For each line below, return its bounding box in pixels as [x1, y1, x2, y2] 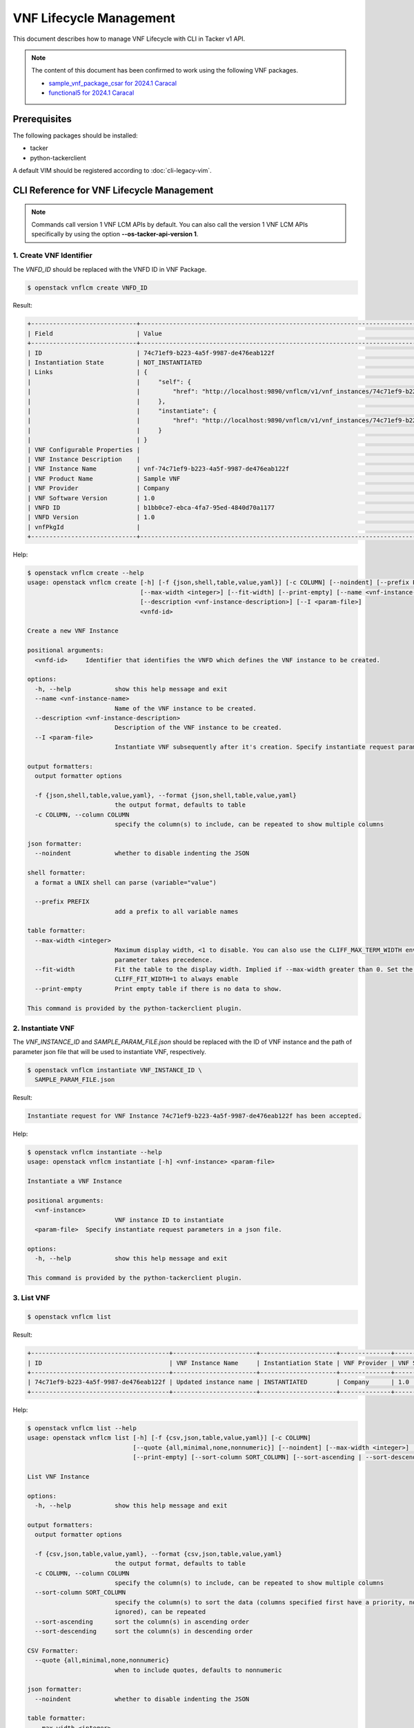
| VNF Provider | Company [27, 485, 170, 492]
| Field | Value [27, 329, 162, 337]
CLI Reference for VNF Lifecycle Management [12, 185, 214, 196]
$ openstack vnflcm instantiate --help [27, 1148, 162, 1156]
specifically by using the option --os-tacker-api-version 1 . [31, 230, 199, 238]
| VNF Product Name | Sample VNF [27, 474, 181, 482]
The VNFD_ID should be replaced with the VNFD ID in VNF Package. [12, 265, 207, 273]
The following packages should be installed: [12, 131, 138, 140]
